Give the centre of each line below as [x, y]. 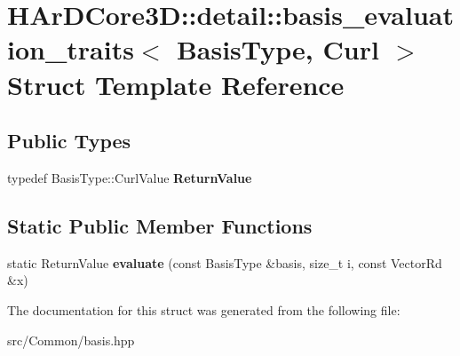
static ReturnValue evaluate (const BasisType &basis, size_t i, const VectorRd [225, 262]
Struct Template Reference [176, 84]
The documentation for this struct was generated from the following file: [204, 309]
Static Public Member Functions [160, 225]
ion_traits [71, 49]
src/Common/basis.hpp [71, 340]
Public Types [69, 141]
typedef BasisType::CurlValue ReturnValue [130, 177]
